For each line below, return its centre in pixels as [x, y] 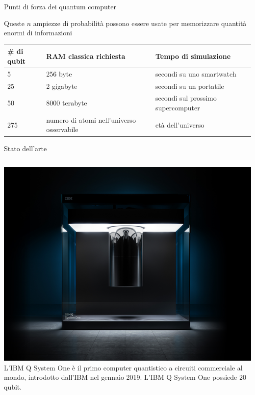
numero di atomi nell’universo [91, 119]
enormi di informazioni [38, 33]
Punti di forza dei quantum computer [60, 6]
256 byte [59, 73]
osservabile [62, 129]
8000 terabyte [67, 103]
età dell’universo [180, 124]
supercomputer [178, 107]
